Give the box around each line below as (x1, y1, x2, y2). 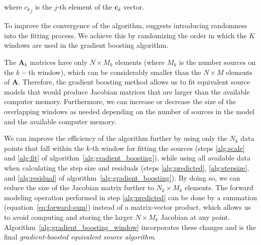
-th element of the (57, 2, 112, 12)
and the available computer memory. (4, 116, 116, 126)
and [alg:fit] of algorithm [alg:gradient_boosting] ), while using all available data (4, 152, 250, 163)
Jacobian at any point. (161, 211, 230, 222)
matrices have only (30, 57, 87, 67)
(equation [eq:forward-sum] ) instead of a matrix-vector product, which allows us (4, 202, 251, 212)
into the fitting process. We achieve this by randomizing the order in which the (4, 30, 247, 40)
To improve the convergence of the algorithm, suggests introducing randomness (4, 20, 247, 31)
